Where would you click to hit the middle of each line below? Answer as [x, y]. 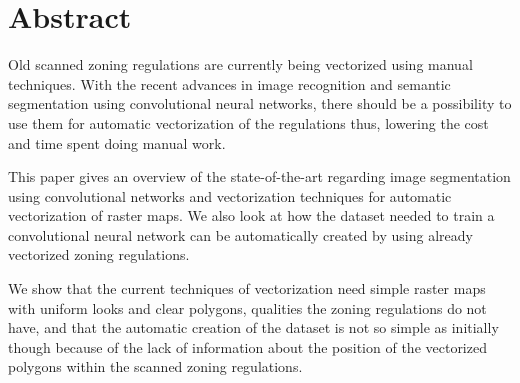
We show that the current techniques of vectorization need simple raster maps [247, 288]
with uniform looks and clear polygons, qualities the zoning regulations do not [247, 307]
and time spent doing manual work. [117, 142]
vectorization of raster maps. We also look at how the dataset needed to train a [251, 215]
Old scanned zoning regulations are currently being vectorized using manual [240, 64]
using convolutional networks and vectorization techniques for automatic [230, 195]
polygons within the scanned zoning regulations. [155, 366]
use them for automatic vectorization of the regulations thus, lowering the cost [248, 122]
